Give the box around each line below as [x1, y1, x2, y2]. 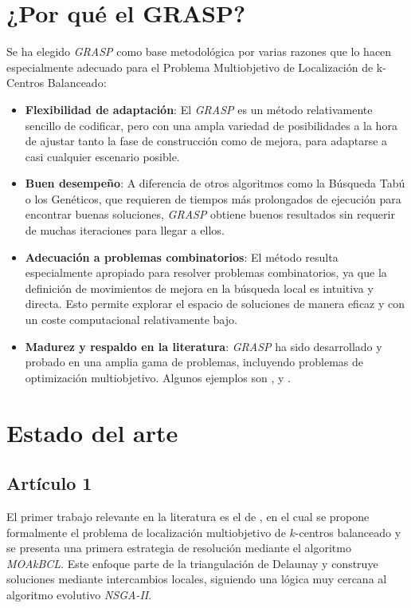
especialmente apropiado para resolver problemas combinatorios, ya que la [25, 264, 387, 281]
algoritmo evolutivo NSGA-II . [6, 586, 152, 602]
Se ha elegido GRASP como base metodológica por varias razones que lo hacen [6, 43, 392, 60]
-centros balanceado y [295, 523, 401, 540]
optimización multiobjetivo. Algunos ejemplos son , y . [25, 369, 291, 385]
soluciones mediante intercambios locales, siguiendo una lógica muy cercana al [6, 570, 387, 587]
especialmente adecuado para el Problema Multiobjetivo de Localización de [6, 58, 374, 75]
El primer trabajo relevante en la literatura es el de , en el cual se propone [6, 507, 370, 524]
